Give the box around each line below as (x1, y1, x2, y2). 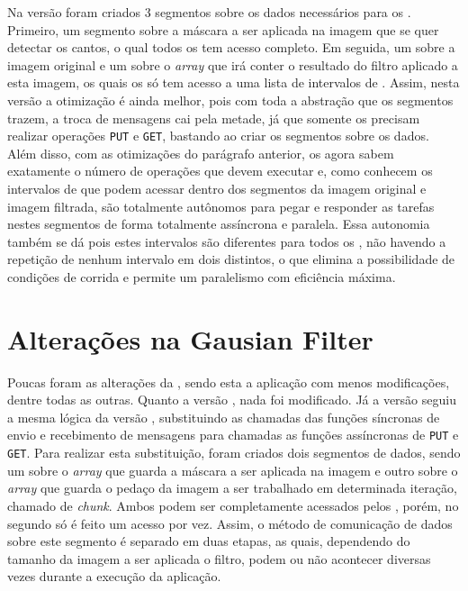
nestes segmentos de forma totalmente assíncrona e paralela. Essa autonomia (7, 214, 430, 233)
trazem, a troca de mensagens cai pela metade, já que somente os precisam (7, 108, 420, 127)
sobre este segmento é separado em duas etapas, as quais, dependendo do (7, 532, 410, 550)
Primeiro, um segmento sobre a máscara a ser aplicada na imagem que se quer (7, 20, 439, 39)
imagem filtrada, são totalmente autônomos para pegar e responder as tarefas (7, 196, 435, 215)
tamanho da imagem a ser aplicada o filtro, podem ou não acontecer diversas (7, 549, 431, 568)
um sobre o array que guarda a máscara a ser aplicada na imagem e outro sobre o (7, 460, 458, 479)
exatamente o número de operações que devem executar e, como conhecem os (7, 161, 433, 180)
